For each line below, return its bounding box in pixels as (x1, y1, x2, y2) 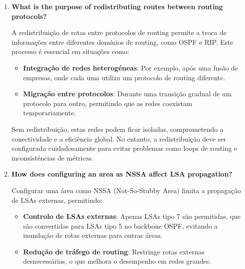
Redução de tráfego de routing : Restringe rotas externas (23, 246, 205, 256)
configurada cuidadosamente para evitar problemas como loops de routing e (11, 143, 237, 153)
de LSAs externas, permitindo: (11, 195, 103, 205)
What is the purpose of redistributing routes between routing (11, 1, 223, 11)
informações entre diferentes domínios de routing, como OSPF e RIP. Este (11, 36, 233, 47)
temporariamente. (23, 108, 76, 118)
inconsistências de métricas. (11, 152, 94, 162)
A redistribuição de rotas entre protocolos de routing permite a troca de (11, 27, 226, 37)
